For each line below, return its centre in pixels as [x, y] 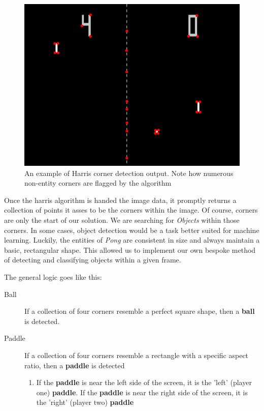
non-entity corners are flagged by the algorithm [98, 183]
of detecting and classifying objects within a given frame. [93, 260]
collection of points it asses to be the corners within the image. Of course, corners [131, 210]
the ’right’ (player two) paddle [85, 402]
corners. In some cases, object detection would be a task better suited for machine [132, 230]
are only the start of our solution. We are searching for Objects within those [122, 219]
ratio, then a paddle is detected [75, 365]
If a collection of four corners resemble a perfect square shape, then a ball [140, 311]
